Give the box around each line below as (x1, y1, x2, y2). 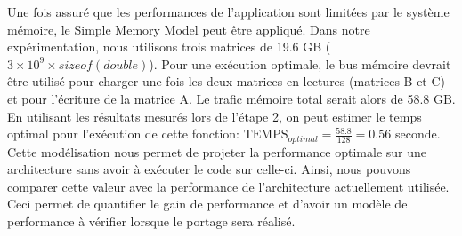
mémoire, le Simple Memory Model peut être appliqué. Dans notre (7, 20, 370, 38)
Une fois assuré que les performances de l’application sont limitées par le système (7, 3, 450, 20)
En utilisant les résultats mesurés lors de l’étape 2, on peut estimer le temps (7, 106, 422, 125)
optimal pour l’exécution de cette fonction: (7, 124, 240, 143)
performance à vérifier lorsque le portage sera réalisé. (7, 211, 296, 230)
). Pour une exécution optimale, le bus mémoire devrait (149, 54, 451, 73)
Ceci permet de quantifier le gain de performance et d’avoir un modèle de (7, 194, 408, 213)
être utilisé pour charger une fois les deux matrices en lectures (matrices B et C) (7, 72, 446, 90)
